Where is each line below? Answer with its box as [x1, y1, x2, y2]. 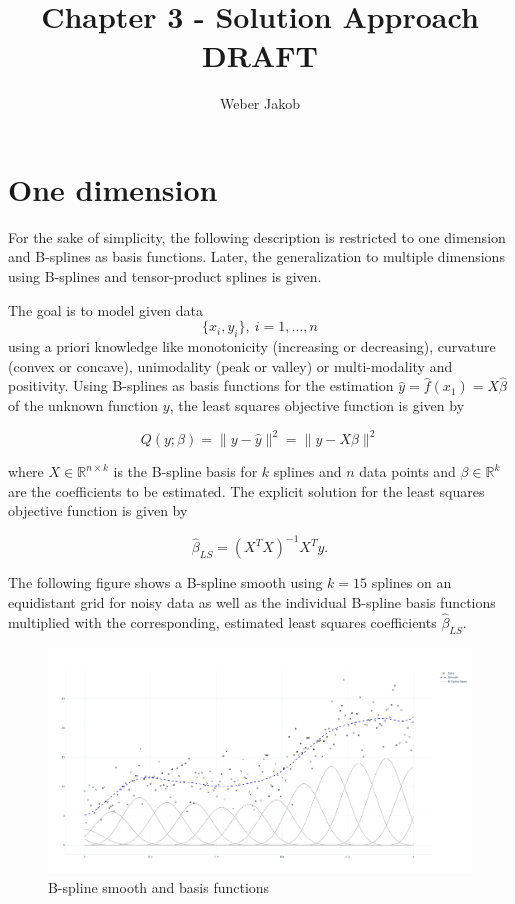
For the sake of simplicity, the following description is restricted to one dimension [8, 226, 506, 247]
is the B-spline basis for [113, 461, 258, 482]
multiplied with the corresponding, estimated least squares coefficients [8, 611, 437, 632]
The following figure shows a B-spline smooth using [8, 572, 323, 593]
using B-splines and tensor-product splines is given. [8, 266, 322, 287]
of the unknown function [8, 395, 159, 416]
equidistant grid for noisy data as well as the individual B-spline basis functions [8, 591, 496, 612]
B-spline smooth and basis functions [48, 877, 270, 898]
